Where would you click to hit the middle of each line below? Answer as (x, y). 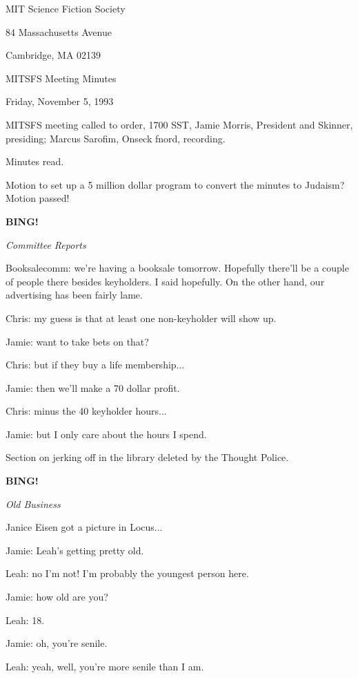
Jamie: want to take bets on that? (77, 341)
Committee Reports (46, 244)
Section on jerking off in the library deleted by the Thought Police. (147, 457)
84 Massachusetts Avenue (59, 31)
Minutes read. (35, 161)
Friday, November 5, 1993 (60, 101)
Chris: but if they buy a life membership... (95, 365)
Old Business (33, 503)
